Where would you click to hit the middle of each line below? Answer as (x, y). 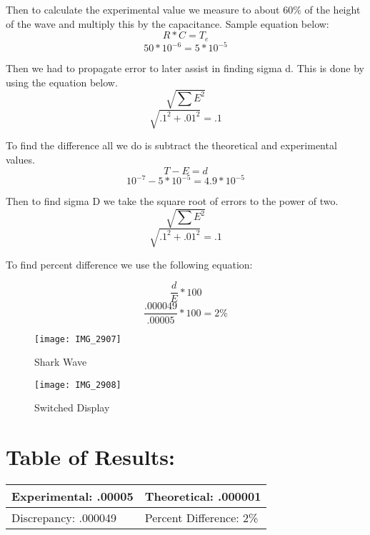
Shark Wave (61, 362)
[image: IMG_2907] (78, 339)
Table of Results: (90, 457)
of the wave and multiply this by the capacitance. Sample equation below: (167, 23)
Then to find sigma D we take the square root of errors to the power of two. (172, 201)
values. (20, 160)
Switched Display (72, 407)
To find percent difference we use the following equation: (129, 264)
